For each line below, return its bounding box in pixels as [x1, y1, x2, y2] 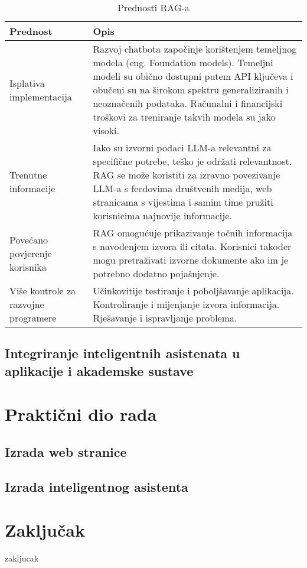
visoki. [93, 124, 119, 137]
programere [9, 311, 57, 324]
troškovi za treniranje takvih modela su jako [93, 110, 276, 124]
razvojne [9, 297, 44, 311]
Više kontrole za [9, 284, 76, 297]
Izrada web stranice [5, 442, 127, 460]
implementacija [9, 89, 72, 103]
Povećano [9, 232, 48, 246]
